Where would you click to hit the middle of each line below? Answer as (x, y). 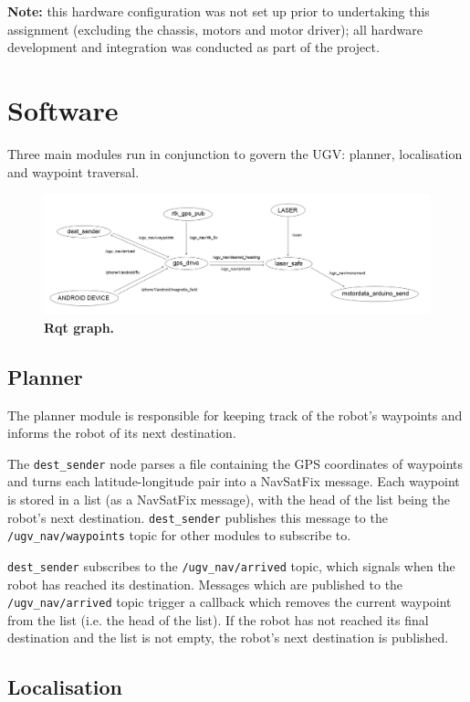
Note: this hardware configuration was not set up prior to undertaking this (219, 11)
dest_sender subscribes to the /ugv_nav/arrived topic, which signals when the (231, 565)
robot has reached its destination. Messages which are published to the (205, 584)
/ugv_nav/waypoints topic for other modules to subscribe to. (179, 535)
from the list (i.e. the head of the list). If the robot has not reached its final (218, 619)
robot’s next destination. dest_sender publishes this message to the (198, 517)
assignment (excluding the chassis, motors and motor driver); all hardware (215, 29)
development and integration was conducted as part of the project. (193, 47)
